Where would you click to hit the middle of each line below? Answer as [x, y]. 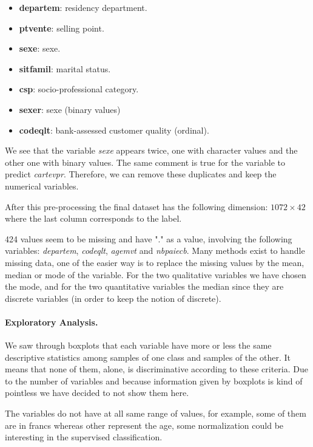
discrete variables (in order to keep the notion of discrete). [113, 298]
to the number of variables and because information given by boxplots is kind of [154, 380]
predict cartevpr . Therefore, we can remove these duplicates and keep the [141, 174]
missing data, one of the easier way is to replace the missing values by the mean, [155, 262]
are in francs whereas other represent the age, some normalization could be [144, 425]
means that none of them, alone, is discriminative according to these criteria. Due [156, 369]
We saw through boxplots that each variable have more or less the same [138, 345]
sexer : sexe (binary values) [70, 109]
